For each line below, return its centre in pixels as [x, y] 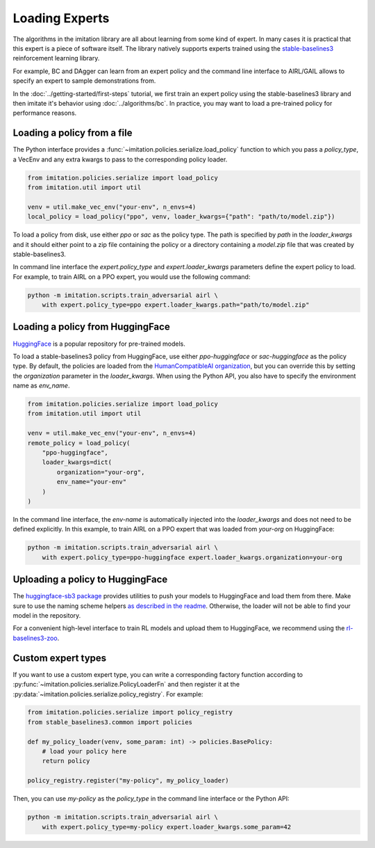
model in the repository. [47, 616]
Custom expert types [60, 658]
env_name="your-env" [92, 482]
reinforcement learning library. [56, 58]
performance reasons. [45, 113]
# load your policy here [84, 752]
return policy [66, 761]
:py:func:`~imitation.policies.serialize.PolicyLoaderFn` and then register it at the [126, 685]
